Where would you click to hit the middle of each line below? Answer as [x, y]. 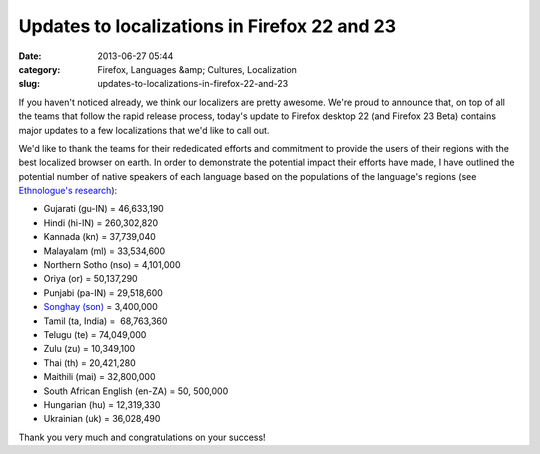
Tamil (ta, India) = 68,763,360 [105, 321]
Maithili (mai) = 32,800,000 [99, 377]
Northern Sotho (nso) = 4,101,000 [112, 265]
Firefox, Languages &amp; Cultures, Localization [197, 69]
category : [39, 69]
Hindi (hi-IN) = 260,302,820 [101, 222]
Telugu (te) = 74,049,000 [95, 334]
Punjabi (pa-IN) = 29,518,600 [103, 292]
